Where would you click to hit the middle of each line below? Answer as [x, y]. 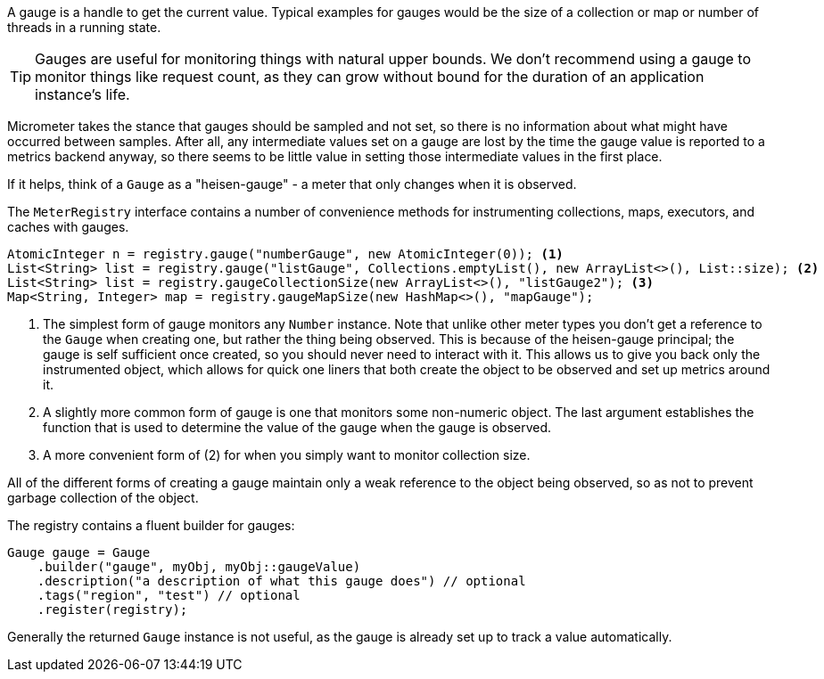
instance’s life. [82, 94]
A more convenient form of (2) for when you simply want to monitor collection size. [287, 455]
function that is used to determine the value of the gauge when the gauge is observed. [297, 427]
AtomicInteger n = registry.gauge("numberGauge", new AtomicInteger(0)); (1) [285, 254]
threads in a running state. [84, 27]
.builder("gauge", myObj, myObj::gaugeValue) [199, 567]
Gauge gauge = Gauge [79, 552]
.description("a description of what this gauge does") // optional [281, 581]
